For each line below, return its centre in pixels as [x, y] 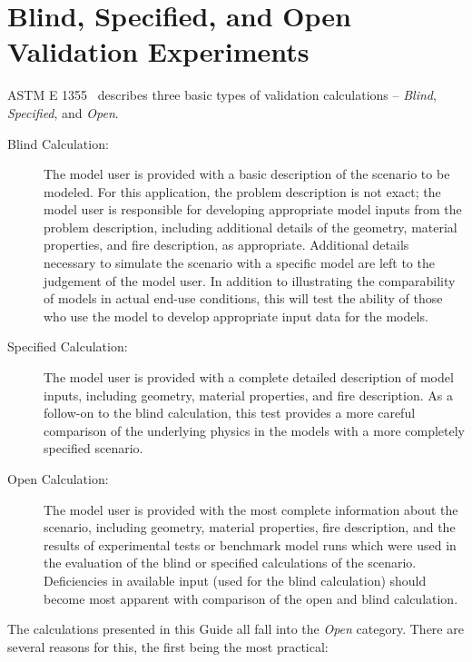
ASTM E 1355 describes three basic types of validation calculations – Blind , [222, 95]
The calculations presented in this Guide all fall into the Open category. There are [236, 629]
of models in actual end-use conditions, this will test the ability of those [243, 298]
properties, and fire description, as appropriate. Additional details [226, 245]
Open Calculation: [58, 479]
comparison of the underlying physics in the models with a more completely [254, 430]
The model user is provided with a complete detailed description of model [249, 377]
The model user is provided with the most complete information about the [251, 509]
